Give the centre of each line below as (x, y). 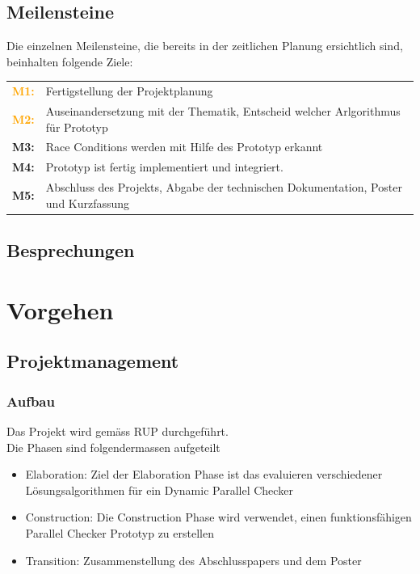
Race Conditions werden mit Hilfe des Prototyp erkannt (184, 147)
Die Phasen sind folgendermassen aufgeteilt (113, 447)
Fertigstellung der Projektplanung (129, 91)
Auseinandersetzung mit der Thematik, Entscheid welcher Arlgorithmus (223, 110)
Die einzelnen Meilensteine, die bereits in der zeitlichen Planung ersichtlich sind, (205, 46)
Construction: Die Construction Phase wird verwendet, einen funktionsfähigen (218, 517)
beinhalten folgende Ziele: (70, 61)
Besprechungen (71, 250)
